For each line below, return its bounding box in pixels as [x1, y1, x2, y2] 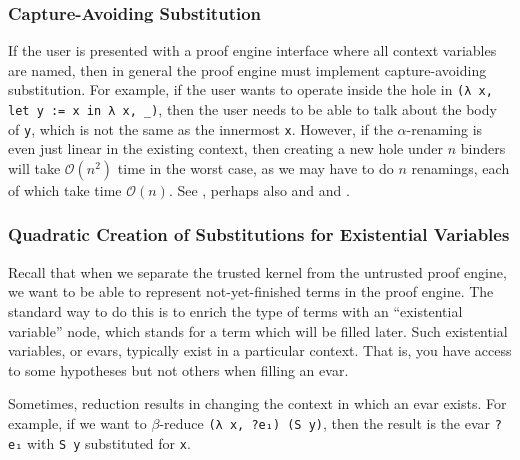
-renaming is [406, 118, 483, 139]
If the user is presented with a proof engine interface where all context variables [8, 40, 497, 61]
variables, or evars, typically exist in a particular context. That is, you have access [8, 340, 512, 361]
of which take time [8, 179, 122, 200]
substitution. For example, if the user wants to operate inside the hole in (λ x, [8, 79, 493, 100]
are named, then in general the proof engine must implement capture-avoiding [8, 59, 487, 80]
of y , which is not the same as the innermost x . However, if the [8, 118, 393, 139]
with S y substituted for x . [26, 432, 191, 453]
